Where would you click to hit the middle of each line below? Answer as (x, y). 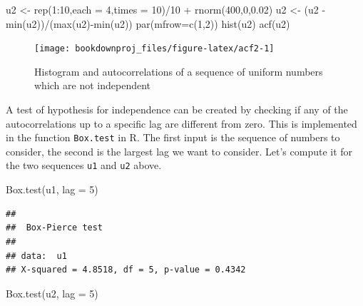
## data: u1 (36, 256)
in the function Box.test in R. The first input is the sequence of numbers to (173, 137)
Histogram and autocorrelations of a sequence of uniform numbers (179, 71)
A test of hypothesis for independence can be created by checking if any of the (177, 109)
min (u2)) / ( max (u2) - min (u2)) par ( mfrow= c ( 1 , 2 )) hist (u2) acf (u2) (148, 23)
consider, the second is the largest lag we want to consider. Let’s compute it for (179, 151)
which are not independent (93, 85)
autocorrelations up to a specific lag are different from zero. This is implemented (181, 123)
